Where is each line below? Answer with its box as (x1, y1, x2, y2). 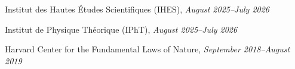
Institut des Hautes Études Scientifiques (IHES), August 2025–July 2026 (5, 3, 270, 15)
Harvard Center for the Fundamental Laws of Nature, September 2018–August (5, 43, 290, 55)
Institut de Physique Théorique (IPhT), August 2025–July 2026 (5, 23, 238, 35)
